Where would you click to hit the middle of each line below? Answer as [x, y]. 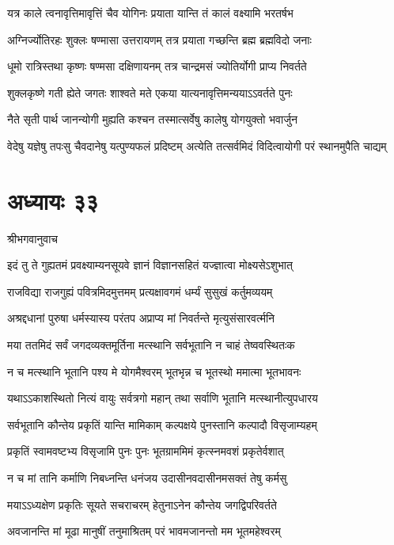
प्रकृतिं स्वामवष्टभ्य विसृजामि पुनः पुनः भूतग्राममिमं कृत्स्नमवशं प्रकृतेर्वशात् [146, 451]
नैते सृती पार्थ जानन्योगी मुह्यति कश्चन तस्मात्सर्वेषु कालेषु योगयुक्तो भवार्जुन [152, 119]
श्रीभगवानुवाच [33, 238]
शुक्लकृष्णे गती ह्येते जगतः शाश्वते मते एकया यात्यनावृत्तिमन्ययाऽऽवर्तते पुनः [150, 92]
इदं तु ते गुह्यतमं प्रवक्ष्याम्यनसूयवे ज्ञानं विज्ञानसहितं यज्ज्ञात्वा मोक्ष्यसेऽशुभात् [150, 265]
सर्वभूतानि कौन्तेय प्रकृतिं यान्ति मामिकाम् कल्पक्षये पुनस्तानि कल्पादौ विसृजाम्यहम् [162, 424]
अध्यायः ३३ [53, 200]
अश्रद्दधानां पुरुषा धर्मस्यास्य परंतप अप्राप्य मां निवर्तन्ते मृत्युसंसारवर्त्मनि [141, 318]
